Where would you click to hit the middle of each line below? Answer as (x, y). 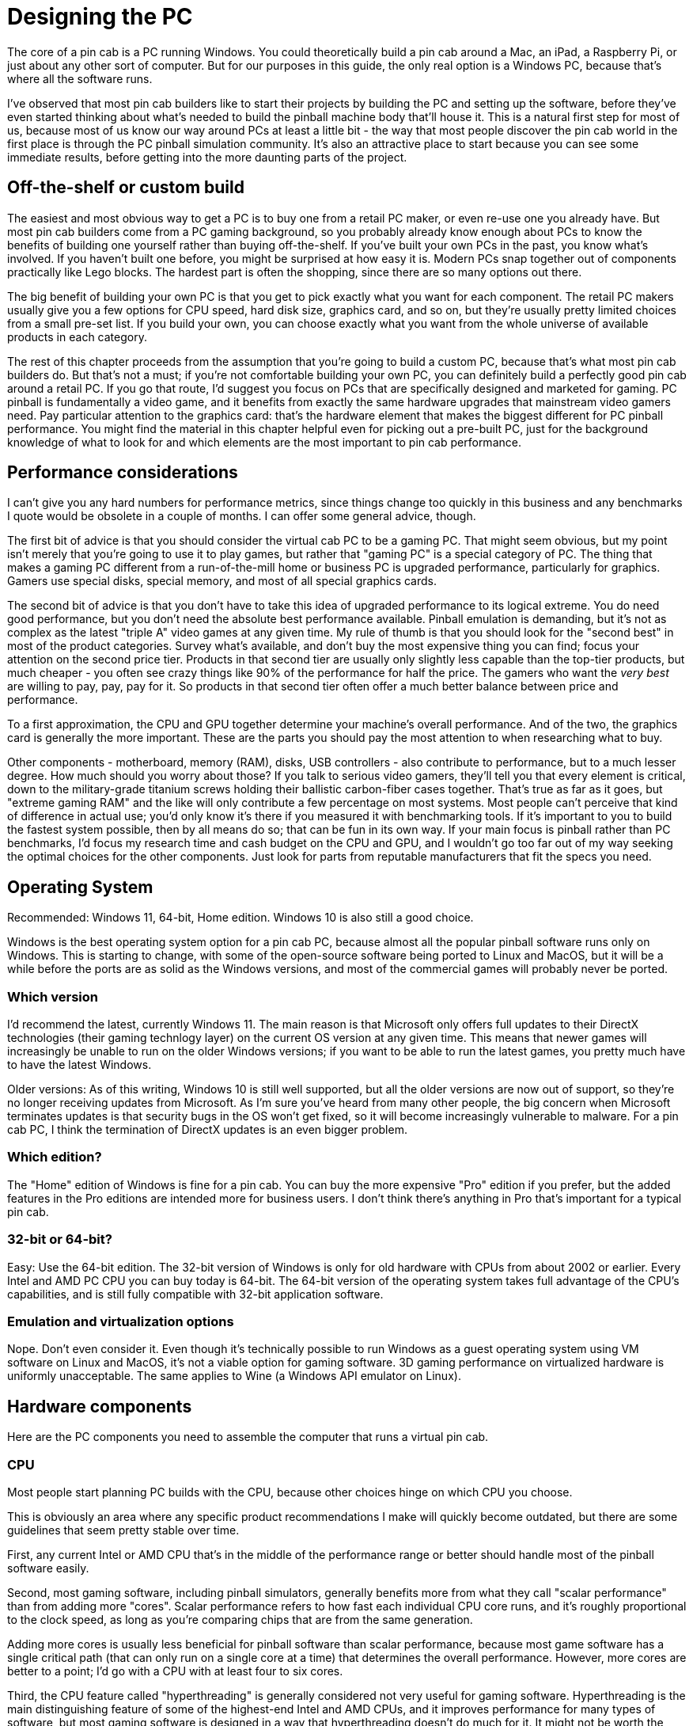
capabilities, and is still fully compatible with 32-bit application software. (195, 1294)
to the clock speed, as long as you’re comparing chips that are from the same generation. (240, 1619)
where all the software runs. (80, 78)
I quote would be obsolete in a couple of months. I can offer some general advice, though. (242, 516)
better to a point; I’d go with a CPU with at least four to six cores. (175, 1671)
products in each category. (77, 336)
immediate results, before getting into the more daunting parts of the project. (207, 157)
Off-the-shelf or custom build (126, 188)
